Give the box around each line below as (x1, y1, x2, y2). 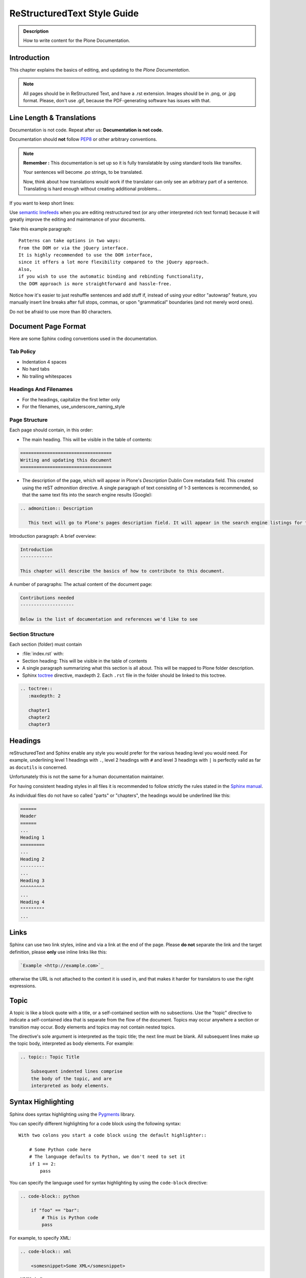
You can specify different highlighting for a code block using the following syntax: (9, 1120, 181, 1127)
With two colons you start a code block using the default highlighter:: (18, 1132, 207, 1138)
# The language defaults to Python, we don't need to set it (29, 1154, 186, 1160)
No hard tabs (22, 366, 50, 372)
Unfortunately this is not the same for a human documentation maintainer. (9, 773, 164, 780)
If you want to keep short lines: (9, 200, 74, 206)
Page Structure (9, 416, 48, 423)
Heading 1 (20, 835, 45, 840)
